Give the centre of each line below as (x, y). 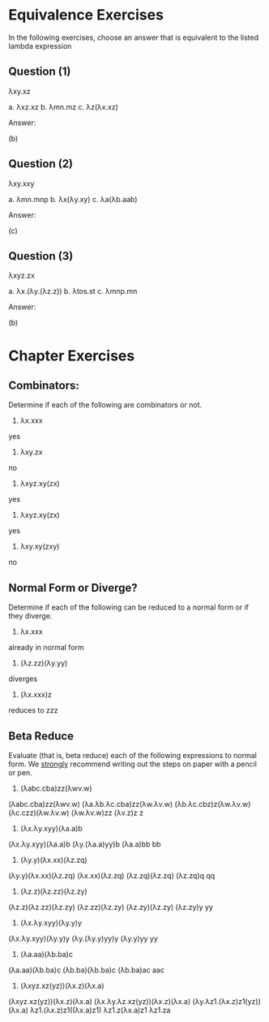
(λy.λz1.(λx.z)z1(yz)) (227, 1001)
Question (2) (41, 164)
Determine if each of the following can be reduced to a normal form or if (129, 607)
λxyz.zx (21, 276)
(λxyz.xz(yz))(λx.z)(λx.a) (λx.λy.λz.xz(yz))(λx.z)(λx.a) (100, 1001)
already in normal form (47, 648)
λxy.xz (19, 91)
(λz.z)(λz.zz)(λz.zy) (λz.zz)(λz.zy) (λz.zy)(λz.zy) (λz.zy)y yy (111, 907)
